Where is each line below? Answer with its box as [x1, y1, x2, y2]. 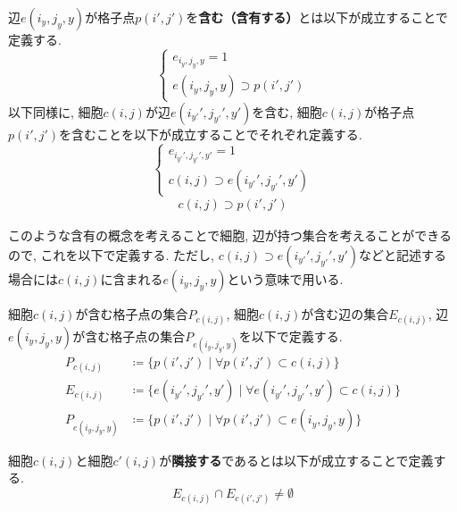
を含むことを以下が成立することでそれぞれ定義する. [59, 124, 362, 143]
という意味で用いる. [227, 269, 344, 288]
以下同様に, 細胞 [8, 102, 104, 121]
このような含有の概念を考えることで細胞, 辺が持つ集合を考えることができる [8, 226, 453, 245]
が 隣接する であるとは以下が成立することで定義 [159, 450, 434, 469]
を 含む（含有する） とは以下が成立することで [186, 8, 448, 26]
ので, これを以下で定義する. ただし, [8, 245, 214, 264]
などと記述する [359, 245, 447, 264]
